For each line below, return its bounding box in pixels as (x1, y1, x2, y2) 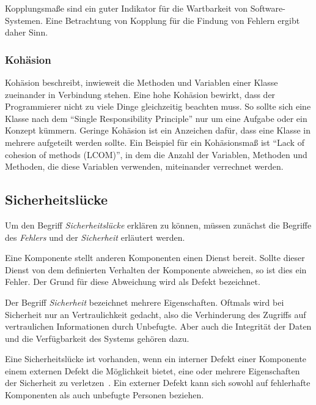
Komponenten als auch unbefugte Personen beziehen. (5, 388, 204, 401)
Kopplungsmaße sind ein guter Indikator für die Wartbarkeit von (5, 2, 248, 14)
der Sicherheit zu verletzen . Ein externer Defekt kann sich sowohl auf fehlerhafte (5, 376, 310, 389)
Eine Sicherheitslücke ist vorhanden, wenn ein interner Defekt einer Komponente (5, 352, 307, 365)
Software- (250, 2, 285, 14)
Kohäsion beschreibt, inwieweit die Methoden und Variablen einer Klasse (5, 76, 278, 88)
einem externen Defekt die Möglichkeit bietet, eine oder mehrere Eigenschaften (5, 364, 300, 377)
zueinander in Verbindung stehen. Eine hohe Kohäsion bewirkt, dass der (5, 88, 276, 100)
